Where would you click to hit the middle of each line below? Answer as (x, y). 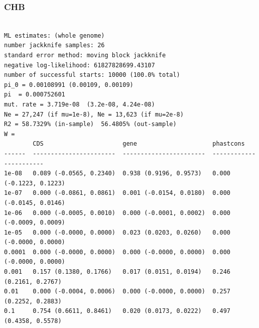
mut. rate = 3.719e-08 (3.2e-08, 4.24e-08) (80, 104)
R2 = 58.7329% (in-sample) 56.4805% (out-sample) (90, 124)
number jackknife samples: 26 (54, 45)
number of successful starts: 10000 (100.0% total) (92, 75)
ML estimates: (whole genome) (54, 35)
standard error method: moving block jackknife (85, 55)
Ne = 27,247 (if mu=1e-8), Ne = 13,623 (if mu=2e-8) (94, 114)
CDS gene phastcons (139, 144)
